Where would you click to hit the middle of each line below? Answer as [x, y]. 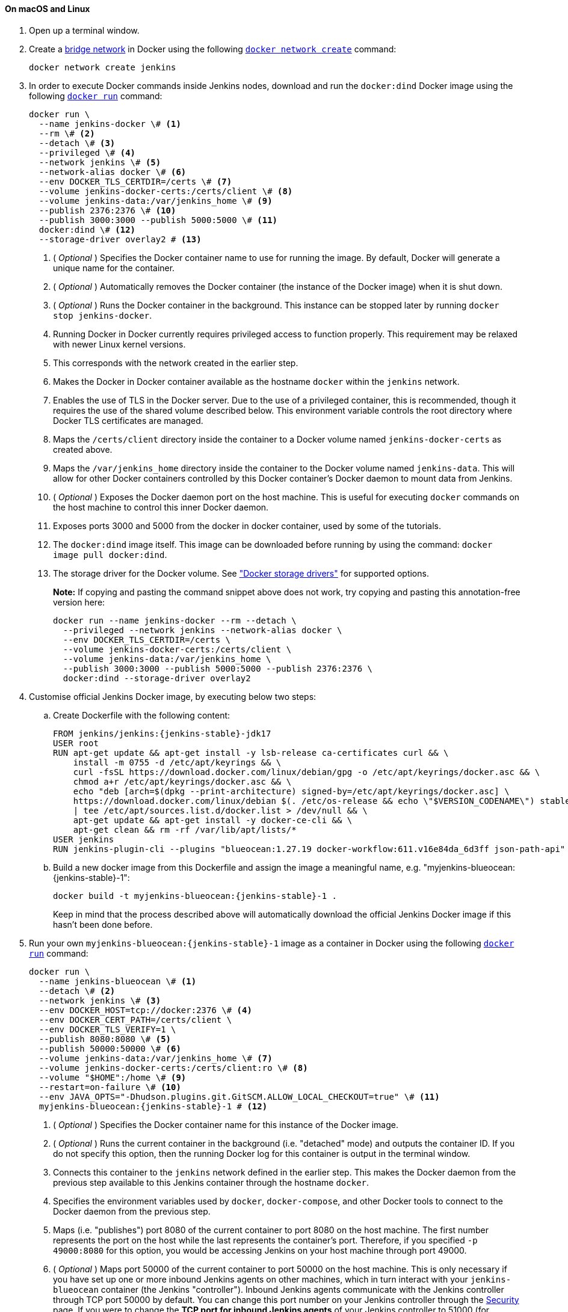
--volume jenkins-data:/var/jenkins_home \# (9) [156, 201]
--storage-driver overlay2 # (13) [120, 239]
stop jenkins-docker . [103, 315]
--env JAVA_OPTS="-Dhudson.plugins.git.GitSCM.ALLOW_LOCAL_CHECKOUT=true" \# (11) [239, 1096]
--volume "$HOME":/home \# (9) [113, 1077]
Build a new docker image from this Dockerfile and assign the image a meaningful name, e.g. [237, 867]
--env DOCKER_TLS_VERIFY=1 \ [107, 1029]
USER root [76, 743]
